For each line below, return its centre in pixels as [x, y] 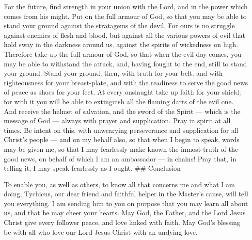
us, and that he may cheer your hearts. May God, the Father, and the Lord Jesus [125, 213]
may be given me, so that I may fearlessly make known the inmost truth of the [121, 149]
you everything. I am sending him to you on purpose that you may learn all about [126, 203]
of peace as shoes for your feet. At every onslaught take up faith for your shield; [123, 92]
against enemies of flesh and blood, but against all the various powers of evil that [125, 35]
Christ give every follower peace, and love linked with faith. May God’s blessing [122, 222]
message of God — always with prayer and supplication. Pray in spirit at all [117, 120]
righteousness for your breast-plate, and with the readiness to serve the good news [126, 82]
